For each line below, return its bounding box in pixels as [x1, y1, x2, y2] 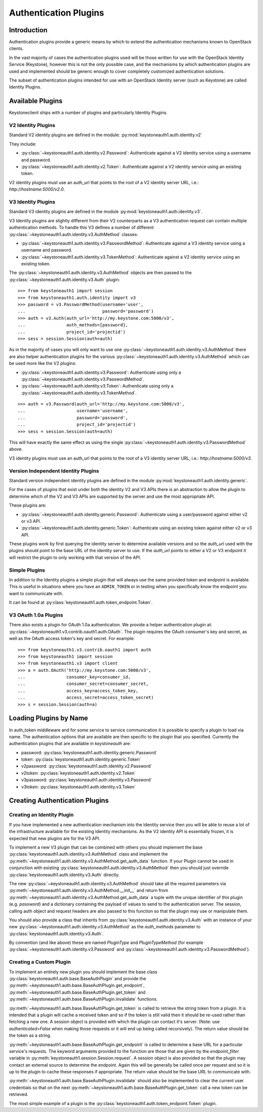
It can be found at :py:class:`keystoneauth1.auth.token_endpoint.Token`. [9, 599, 153, 605]
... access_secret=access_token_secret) [18, 695, 154, 701]
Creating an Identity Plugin [9, 812, 74, 818]
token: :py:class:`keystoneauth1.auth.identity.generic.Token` [21, 756, 141, 762]
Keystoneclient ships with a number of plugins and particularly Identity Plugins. [9, 110, 168, 116]
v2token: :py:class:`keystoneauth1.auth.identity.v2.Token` [21, 770, 136, 776]
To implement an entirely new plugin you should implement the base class [9, 969, 158, 975]
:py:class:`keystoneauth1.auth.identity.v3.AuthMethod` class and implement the [9, 851, 168, 857]
